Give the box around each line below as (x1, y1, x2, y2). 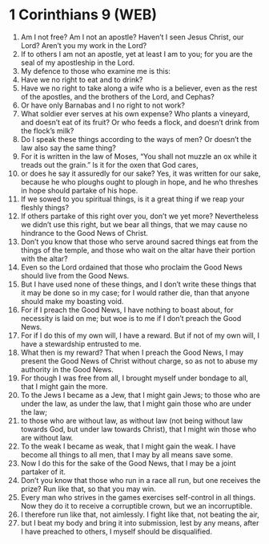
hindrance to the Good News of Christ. (20, 228, 149, 237)
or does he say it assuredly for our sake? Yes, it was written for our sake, (20, 168, 261, 178)
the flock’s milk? (20, 126, 74, 136)
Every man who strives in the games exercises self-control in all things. (20, 492, 255, 502)
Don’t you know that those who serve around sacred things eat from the (20, 237, 259, 246)
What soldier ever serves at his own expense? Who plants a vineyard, (20, 108, 251, 118)
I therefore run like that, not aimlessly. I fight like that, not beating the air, (20, 509, 259, 519)
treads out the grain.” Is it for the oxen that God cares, (20, 160, 199, 169)
